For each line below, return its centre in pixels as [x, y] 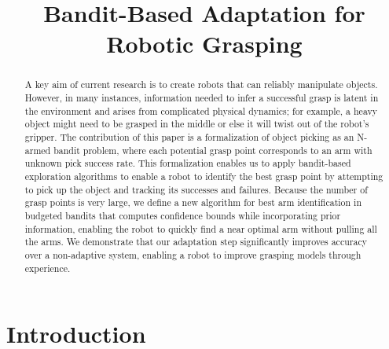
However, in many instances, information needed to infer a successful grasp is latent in [202, 98]
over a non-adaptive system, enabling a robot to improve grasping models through [193, 254]
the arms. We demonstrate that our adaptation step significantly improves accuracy [196, 242]
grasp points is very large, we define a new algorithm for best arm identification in [193, 202]
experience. [48, 268]
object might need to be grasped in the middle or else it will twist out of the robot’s [197, 124]
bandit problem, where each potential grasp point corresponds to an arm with [213, 150]
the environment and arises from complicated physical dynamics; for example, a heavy [201, 110]
